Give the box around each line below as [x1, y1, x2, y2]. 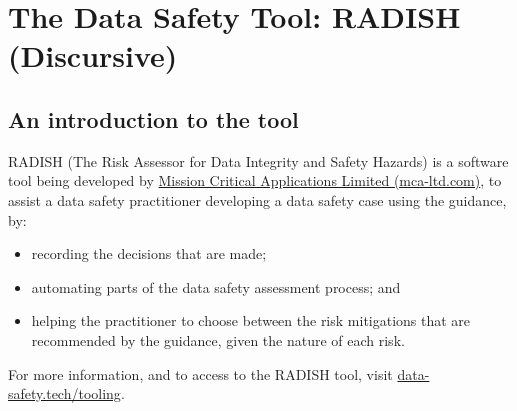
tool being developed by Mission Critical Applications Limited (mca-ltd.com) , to [8, 170, 502, 191]
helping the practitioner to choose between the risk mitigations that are [31, 310, 471, 331]
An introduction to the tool [8, 103, 299, 134]
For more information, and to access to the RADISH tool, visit [8, 363, 393, 384]
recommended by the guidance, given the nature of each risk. [31, 329, 405, 350]
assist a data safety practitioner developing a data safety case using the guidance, [8, 189, 507, 210]
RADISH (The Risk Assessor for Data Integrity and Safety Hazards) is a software [8, 150, 509, 171]
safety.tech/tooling [8, 383, 121, 404]
